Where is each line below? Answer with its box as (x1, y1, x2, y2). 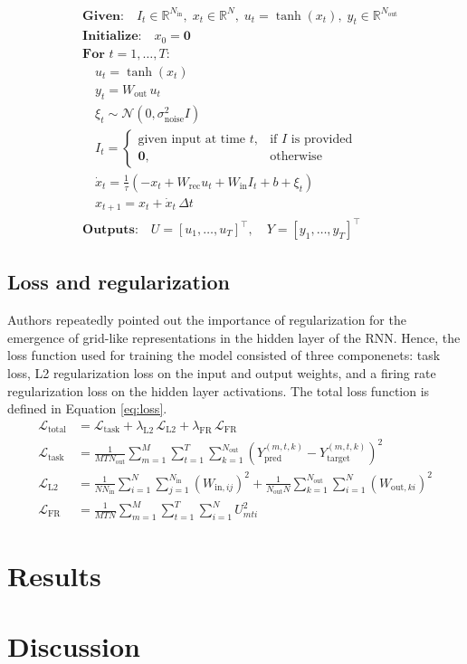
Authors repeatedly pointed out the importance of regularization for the (7, 310, 406, 329)
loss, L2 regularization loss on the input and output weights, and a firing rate (7, 364, 436, 383)
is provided (291, 133, 353, 147)
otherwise (270, 150, 322, 164)
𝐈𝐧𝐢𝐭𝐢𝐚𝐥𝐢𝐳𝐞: (82, 30, 142, 43)
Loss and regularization (7, 268, 230, 296)
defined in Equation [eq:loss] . (7, 399, 167, 418)
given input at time (138, 133, 246, 147)
